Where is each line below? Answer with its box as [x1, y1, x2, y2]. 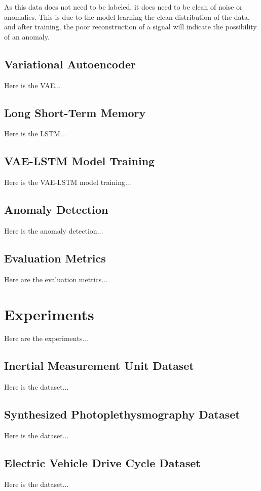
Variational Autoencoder [4, 56, 136, 71]
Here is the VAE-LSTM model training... [4, 177, 131, 187]
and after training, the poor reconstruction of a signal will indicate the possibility [4, 21, 257, 32]
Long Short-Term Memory [4, 104, 146, 120]
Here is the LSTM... [4, 128, 66, 139]
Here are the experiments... [4, 333, 88, 344]
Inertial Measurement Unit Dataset [4, 358, 194, 373]
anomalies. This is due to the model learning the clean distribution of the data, [4, 11, 250, 22]
